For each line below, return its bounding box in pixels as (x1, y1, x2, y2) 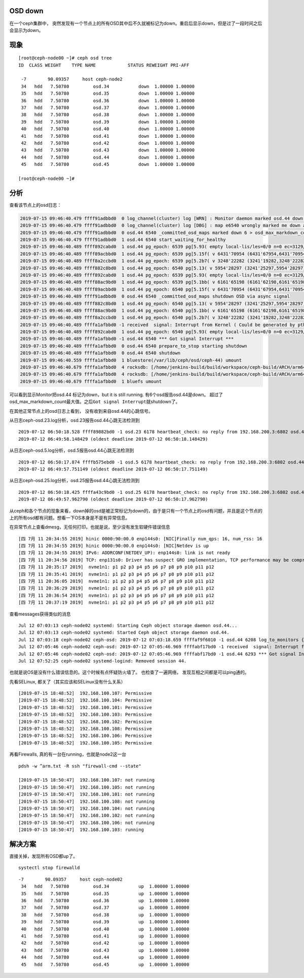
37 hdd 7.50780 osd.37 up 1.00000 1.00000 (21, 905, 189, 911)
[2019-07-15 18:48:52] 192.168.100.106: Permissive (18, 733, 152, 739)
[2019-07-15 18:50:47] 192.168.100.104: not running (18, 805, 155, 811)
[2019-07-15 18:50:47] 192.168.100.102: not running (18, 813, 155, 818)
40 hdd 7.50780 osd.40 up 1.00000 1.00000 (21, 926, 189, 932)
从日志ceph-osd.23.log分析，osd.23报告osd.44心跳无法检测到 (9, 417, 140, 423)
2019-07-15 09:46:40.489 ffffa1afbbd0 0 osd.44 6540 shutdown (20, 350, 181, 356)
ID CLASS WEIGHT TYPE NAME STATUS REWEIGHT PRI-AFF (18, 62, 189, 68)
